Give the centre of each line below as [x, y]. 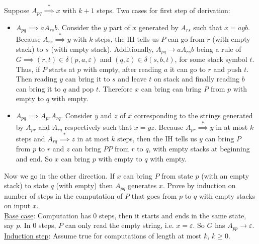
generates [142, 185]
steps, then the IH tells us [157, 139]
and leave [132, 79]
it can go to [188, 69]
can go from [186, 39]
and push [228, 69]
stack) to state [26, 185]
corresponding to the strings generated [193, 115]
